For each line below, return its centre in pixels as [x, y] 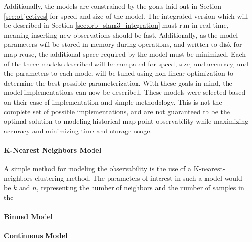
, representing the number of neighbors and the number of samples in [140, 187]
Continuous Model [36, 235]
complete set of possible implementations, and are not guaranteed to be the [117, 111]
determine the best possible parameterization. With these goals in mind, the [118, 82]
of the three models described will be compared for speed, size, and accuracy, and [126, 63]
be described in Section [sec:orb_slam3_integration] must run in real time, [116, 25]
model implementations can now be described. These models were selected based [125, 92]
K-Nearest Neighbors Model [53, 149]
